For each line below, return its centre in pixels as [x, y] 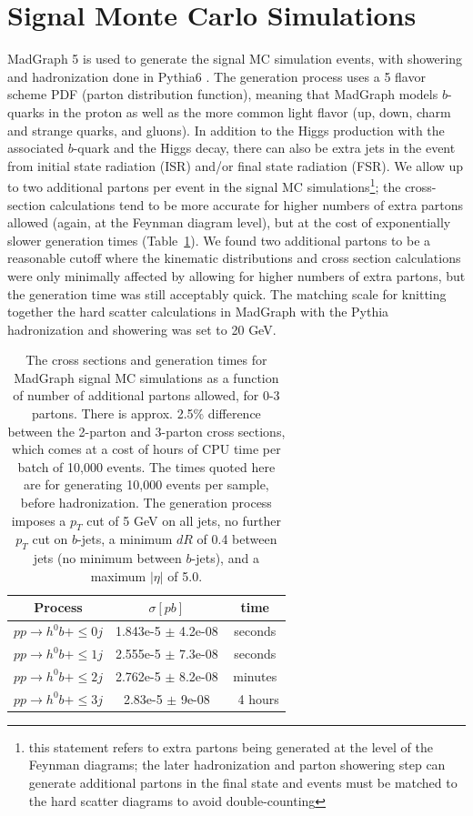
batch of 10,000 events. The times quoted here [146, 466]
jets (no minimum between [107, 558]
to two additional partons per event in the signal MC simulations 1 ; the [204, 185]
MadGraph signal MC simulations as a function [146, 377]
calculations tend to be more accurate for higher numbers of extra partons [257, 204]
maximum [118, 575]
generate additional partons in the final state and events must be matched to [243, 783]
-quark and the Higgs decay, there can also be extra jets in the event [264, 148]
